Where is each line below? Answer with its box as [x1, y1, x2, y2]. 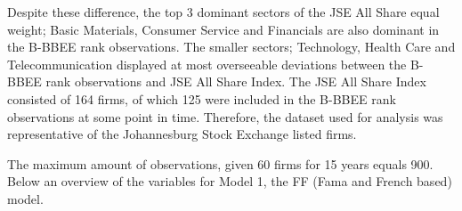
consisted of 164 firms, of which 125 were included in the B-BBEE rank [7, 89, 396, 108]
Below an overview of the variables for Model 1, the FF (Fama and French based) [7, 172, 452, 191]
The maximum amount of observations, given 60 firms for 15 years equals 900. [7, 154, 434, 173]
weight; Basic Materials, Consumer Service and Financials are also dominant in [7, 20, 440, 38]
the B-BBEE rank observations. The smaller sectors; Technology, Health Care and [7, 37, 456, 56]
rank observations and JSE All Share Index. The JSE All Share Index [45, 72, 426, 91]
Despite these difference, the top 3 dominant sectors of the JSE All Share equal [7, 3, 440, 20]
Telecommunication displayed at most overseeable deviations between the [7, 54, 407, 73]
